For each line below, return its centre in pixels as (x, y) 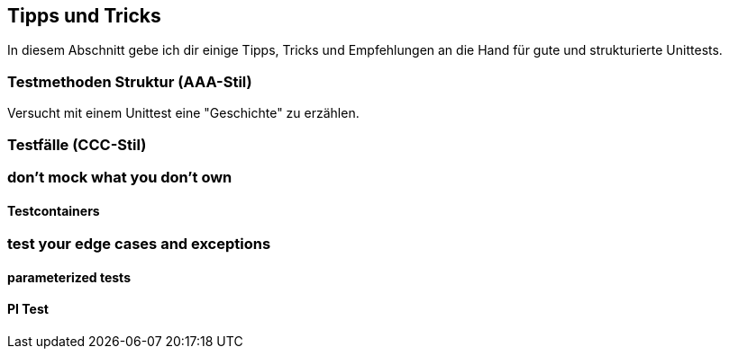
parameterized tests (69, 277)
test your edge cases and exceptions (139, 244)
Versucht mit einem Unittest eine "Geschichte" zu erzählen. (183, 113)
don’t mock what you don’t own (120, 177)
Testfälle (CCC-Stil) (77, 144)
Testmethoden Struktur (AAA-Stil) (130, 81)
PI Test (28, 309)
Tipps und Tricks (84, 16)
